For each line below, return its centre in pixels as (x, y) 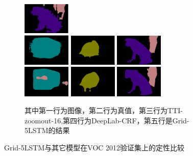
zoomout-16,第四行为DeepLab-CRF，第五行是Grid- (107, 120)
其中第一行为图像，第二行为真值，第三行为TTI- (104, 110)
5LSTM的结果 (47, 130)
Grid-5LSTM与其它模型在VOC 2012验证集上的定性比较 (94, 147)
